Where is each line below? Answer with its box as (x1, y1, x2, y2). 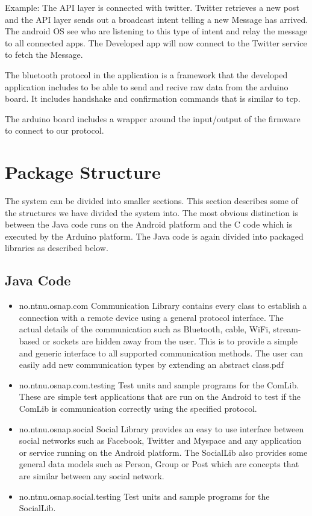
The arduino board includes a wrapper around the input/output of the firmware (5, 112, 301, 125)
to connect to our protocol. (5, 124, 104, 137)
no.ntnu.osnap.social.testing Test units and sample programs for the (19, 490, 270, 502)
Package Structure (5, 160, 161, 184)
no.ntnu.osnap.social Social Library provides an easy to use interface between (19, 422, 304, 435)
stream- (273, 323, 301, 335)
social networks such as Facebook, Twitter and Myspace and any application (19, 434, 302, 447)
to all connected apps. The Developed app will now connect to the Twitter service (5, 36, 307, 49)
